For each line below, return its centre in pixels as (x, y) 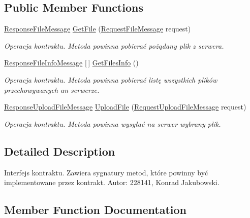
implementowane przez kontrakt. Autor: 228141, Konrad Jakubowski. (112, 182)
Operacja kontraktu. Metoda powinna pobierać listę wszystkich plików (111, 79)
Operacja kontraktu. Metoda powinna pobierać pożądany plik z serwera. (114, 45)
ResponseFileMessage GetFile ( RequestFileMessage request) (98, 29)
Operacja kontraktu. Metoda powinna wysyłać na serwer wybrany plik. (113, 123)
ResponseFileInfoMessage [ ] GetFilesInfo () (71, 63)
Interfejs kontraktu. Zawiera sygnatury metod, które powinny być (106, 172)
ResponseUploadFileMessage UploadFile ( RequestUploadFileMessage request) (125, 107)
